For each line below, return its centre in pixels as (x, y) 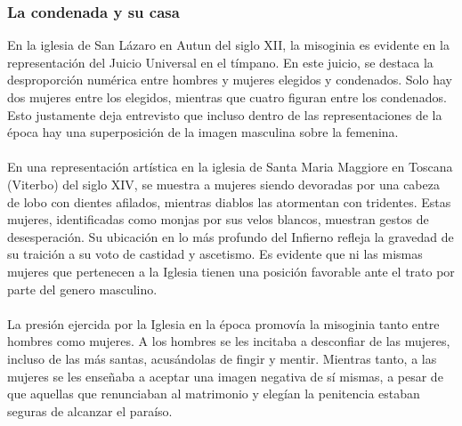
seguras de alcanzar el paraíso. (90, 410)
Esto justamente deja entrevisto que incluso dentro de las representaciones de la (225, 114)
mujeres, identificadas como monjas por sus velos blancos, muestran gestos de (218, 219)
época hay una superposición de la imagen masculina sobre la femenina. (203, 132)
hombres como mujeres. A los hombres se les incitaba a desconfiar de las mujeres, (229, 341)
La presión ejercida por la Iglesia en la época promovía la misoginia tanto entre (223, 323)
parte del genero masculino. (82, 289)
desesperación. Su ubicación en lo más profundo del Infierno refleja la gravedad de (231, 236)
